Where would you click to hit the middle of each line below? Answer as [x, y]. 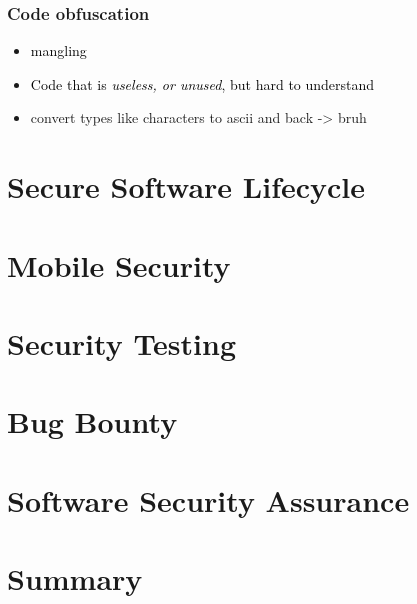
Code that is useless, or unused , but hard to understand [202, 83]
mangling [58, 50]
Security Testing [122, 342]
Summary [75, 578]
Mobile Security [119, 264]
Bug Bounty [92, 421]
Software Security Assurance [208, 499]
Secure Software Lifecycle [186, 186]
